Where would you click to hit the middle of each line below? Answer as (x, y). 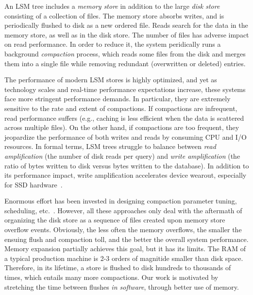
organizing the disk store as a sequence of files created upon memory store (115, 220)
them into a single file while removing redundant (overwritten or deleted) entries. (125, 63)
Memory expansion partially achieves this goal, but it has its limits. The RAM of (125, 249)
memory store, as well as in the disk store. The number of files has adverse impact (127, 34)
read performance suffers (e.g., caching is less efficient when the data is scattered (124, 118)
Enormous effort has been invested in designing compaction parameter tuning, (121, 201)
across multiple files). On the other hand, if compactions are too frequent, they (122, 127)
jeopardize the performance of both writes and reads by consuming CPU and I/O (126, 137)
